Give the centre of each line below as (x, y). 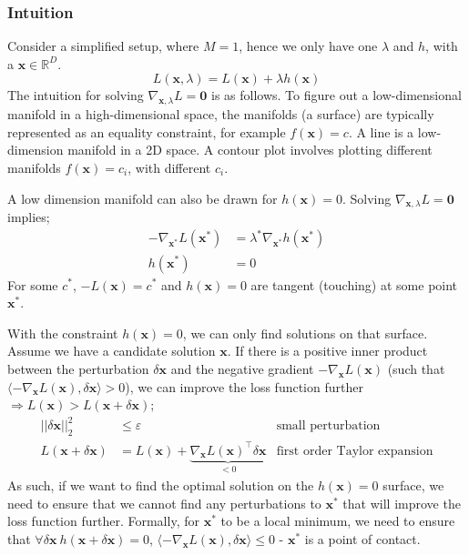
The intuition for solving (76, 95)
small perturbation (328, 426)
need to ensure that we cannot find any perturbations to (164, 503)
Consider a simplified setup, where (103, 46)
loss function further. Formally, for (103, 521)
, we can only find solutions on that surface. (305, 333)
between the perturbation (78, 368)
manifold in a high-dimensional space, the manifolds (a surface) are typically (221, 114)
